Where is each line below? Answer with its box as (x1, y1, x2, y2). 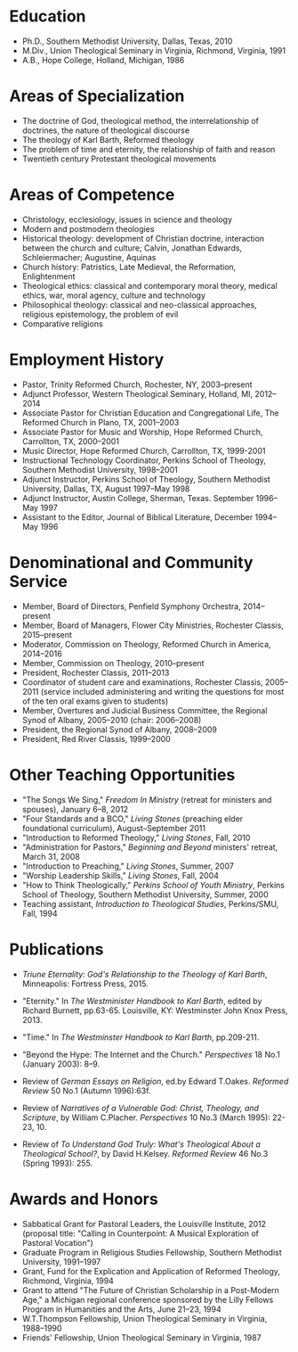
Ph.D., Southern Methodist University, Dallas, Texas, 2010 (21, 36, 233, 46)
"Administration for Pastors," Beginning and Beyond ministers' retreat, (21, 841, 278, 853)
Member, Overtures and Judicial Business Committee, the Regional (21, 705, 268, 715)
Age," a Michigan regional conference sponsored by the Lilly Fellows (21, 1294, 274, 1305)
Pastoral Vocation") (21, 1237, 93, 1248)
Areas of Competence (9, 185, 175, 205)
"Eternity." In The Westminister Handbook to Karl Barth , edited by (21, 995, 262, 1006)
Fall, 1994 (21, 908, 58, 919)
